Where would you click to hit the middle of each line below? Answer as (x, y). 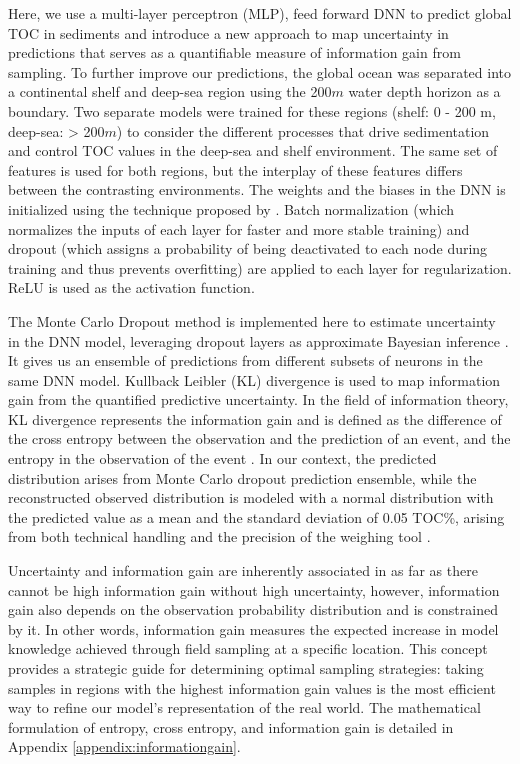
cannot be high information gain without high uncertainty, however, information (254, 589)
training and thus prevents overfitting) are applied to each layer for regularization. (260, 267)
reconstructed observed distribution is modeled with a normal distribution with (251, 497)
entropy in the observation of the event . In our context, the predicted (222, 458)
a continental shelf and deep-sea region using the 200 (170, 91)
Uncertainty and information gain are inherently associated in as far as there (243, 570)
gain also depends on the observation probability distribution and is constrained (253, 609)
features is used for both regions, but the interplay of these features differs (235, 169)
